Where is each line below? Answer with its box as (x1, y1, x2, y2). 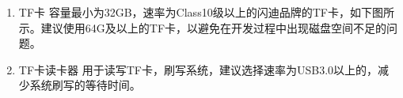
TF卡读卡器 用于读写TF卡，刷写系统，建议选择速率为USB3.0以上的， (18, 61, 378, 77)
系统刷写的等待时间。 (29, 77, 141, 93)
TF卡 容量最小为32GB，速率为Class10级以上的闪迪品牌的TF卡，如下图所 (18, 4, 394, 20)
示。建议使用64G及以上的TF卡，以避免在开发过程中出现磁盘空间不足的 (18, 19, 387, 36)
